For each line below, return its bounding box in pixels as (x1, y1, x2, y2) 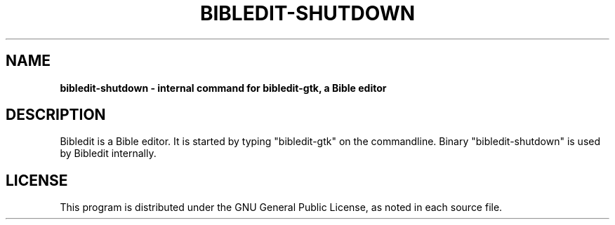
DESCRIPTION (6, 106, 106, 124)
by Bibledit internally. (60, 147, 157, 160)
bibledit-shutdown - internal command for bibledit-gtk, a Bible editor (60, 81, 387, 94)
